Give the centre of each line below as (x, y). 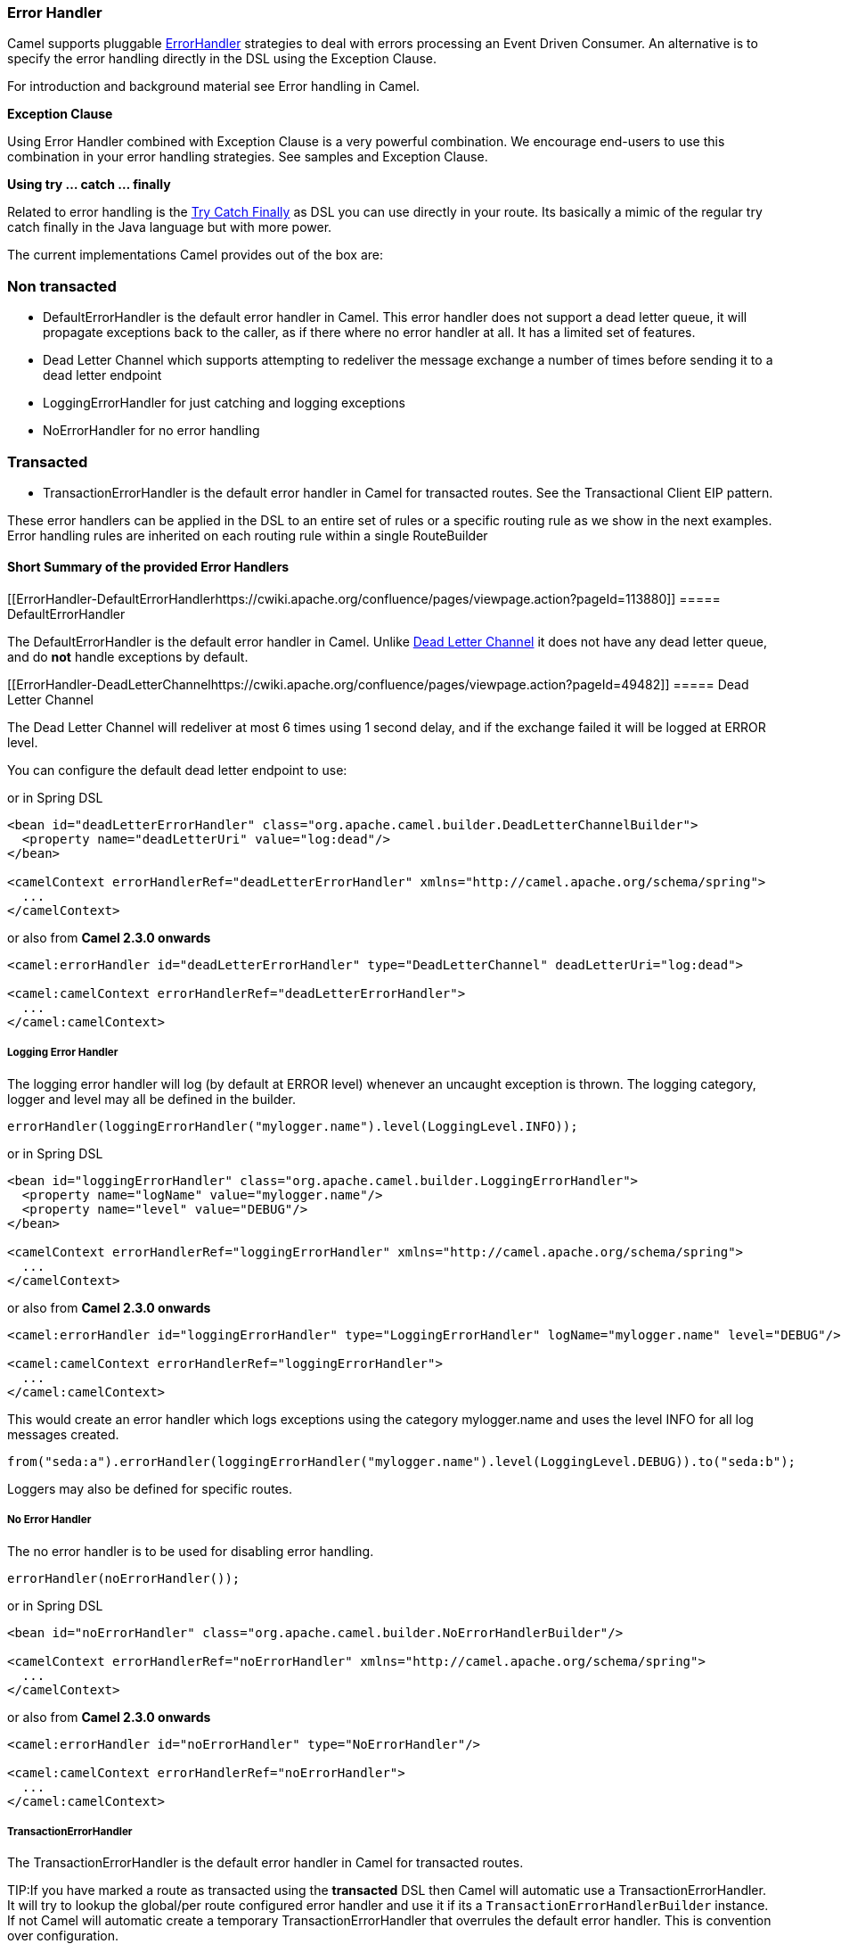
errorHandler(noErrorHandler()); (124, 1578)
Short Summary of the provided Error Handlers (148, 567)
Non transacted (62, 286)
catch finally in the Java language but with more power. (170, 227)
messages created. (63, 1434)
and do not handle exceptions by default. (128, 657)
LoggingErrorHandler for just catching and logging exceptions (224, 403)
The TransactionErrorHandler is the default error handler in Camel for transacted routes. (265, 1863)
